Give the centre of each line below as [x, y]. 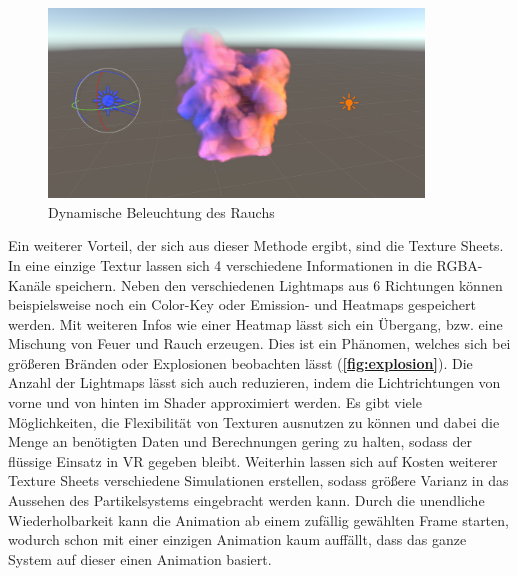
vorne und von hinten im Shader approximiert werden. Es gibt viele [215, 402]
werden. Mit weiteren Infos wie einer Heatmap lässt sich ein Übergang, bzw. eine [255, 323]
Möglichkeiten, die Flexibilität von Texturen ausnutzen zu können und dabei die [254, 421]
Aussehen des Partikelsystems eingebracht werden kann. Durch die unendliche [246, 500]
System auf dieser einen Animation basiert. [140, 558]
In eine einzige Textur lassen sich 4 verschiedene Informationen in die [220, 264]
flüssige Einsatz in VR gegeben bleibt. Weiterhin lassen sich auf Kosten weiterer [253, 460]
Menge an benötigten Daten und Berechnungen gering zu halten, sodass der [240, 441]
